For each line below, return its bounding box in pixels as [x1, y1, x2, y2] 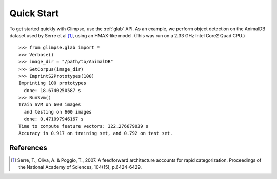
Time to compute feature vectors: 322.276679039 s [18, 123, 149, 129]
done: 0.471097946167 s [24, 116, 84, 122]
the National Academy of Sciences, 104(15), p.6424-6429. [18, 164, 142, 170]
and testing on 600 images [24, 109, 92, 115]
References [9, 143, 47, 152]
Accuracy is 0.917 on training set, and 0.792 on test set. [18, 130, 173, 137]
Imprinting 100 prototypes [18, 80, 87, 86]
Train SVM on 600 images [18, 102, 81, 107]
